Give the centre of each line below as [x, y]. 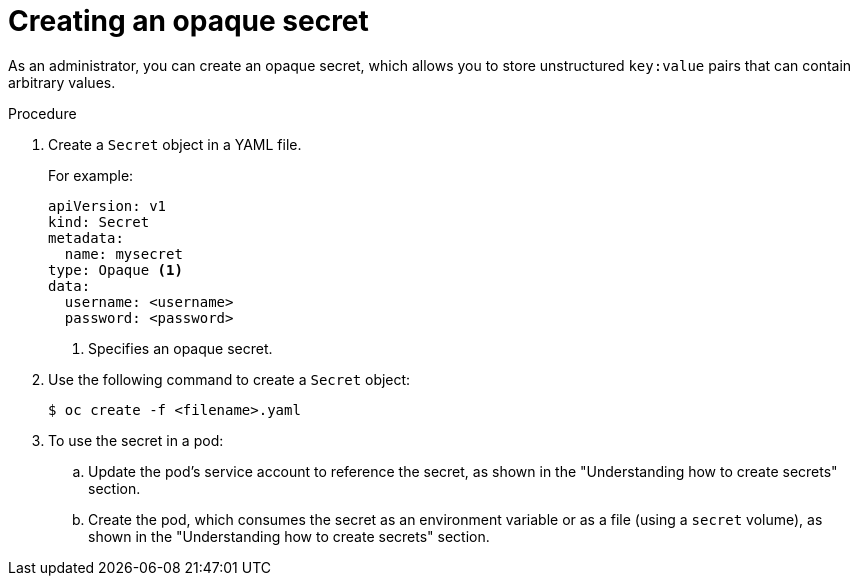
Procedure [42, 113]
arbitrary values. [62, 82]
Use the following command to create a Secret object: [229, 379]
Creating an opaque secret [188, 21]
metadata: [86, 237]
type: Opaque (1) [115, 269]
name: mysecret [123, 253]
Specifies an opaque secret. [180, 348]
